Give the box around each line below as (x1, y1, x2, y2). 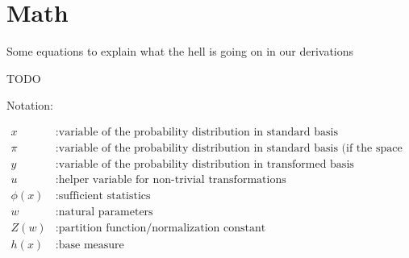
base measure (58, 239, 124, 252)
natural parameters (58, 206, 153, 218)
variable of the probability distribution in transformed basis (58, 158, 354, 170)
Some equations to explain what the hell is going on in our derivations (6, 43, 354, 60)
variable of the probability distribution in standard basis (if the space (58, 142, 403, 154)
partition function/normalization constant (58, 223, 266, 235)
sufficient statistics (58, 190, 151, 202)
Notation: (6, 97, 53, 114)
